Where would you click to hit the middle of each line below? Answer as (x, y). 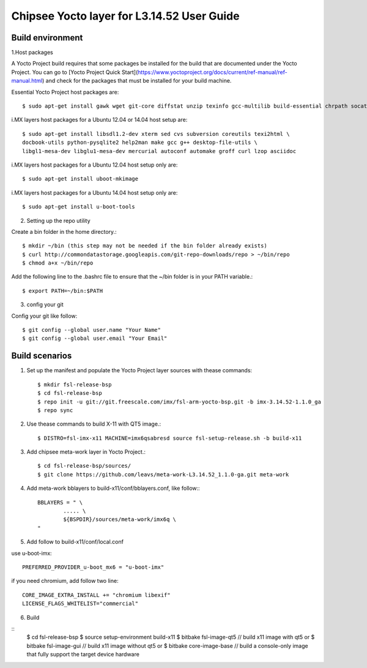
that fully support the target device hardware (83, 655)
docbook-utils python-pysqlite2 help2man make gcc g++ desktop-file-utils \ (140, 143)
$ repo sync (55, 410)
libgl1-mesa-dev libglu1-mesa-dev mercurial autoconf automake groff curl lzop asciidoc (159, 151)
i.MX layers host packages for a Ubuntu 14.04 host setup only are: (95, 192)
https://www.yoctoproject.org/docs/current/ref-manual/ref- (213, 72)
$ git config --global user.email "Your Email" (95, 339)
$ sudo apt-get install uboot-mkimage (80, 179)
